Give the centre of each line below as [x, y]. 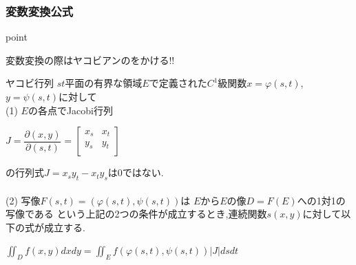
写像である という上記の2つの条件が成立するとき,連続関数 [136, 214]
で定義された [178, 83]
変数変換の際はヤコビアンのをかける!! [90, 60]
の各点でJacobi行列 [70, 110]
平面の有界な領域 [104, 83]
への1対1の [321, 200]
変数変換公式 [40, 11]
